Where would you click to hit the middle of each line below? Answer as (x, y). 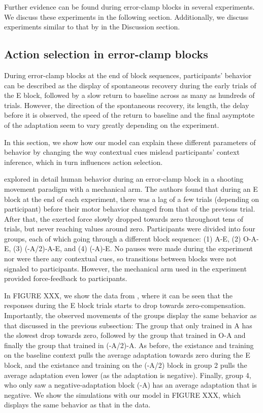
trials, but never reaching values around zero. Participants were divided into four (130, 229)
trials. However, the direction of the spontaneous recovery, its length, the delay (127, 105)
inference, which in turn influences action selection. (84, 162)
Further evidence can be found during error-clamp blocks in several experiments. (129, 7)
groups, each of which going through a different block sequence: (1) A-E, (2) (123, 238)
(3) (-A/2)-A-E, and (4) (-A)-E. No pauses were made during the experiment (133, 248)
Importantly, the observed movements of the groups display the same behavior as (130, 315)
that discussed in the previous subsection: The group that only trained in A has (128, 325)
